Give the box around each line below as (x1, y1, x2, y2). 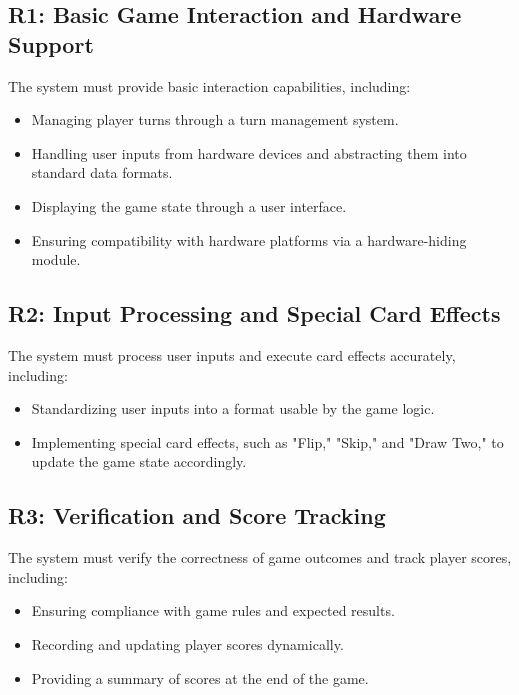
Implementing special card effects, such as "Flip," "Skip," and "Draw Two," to (31, 431, 504, 452)
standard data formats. (31, 162, 173, 183)
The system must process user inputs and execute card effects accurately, (8, 344, 456, 365)
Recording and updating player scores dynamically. (31, 633, 344, 654)
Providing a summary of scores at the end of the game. (31, 667, 369, 688)
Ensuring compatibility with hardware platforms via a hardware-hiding (31, 229, 467, 250)
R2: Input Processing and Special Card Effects (8, 298, 501, 329)
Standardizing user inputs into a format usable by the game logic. (31, 398, 435, 419)
